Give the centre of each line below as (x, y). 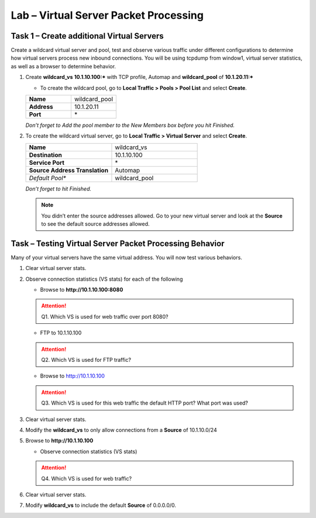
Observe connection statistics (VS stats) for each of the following (104, 279)
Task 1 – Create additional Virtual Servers (87, 36)
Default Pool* (48, 178)
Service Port (47, 163)
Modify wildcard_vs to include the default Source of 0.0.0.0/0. (101, 505)
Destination (46, 155)
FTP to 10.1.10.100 (61, 333)
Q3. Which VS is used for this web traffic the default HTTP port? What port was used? (145, 403)
